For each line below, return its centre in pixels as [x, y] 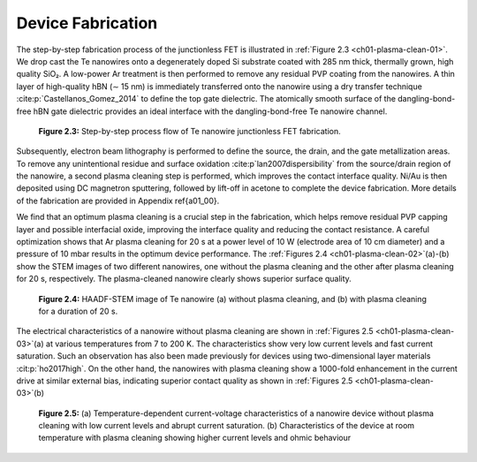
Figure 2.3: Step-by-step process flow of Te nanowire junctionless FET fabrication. [190, 131]
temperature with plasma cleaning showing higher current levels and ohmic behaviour [195, 438]
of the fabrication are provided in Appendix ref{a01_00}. [118, 201]
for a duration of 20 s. [78, 311]
